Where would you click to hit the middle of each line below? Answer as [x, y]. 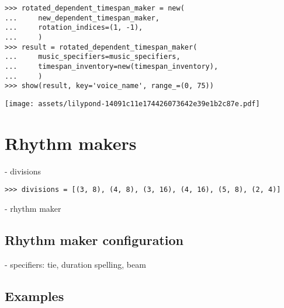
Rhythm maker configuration [94, 239]
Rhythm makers [71, 143]
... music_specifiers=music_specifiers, [93, 57]
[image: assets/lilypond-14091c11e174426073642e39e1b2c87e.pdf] [132, 104]
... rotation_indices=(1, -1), [74, 28]
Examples [34, 295]
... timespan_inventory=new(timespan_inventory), [112, 66]
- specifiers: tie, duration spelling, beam [75, 264]
